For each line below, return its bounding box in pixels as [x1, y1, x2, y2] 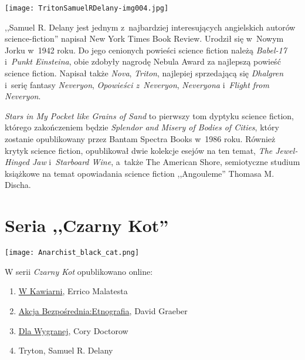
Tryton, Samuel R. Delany [18, 344, 113, 356]
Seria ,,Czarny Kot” [5, 213, 169, 237]
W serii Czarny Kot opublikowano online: [5, 265, 153, 277]
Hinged [5, 156, 29, 168]
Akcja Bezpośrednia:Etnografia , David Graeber [18, 304, 188, 317]
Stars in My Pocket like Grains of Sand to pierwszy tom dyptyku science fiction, [5, 109, 294, 122]
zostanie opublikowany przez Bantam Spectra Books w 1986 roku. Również [5, 133, 276, 144]
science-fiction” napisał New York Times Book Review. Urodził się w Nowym [5, 32, 284, 45]
